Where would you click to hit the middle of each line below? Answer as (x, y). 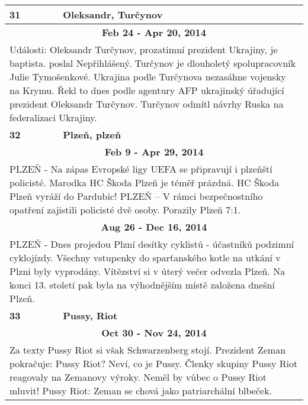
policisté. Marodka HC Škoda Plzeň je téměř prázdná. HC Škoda (145, 182)
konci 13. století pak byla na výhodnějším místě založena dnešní (142, 285)
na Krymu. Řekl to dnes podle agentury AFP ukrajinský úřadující (147, 90)
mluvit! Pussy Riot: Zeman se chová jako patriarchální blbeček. (141, 391)
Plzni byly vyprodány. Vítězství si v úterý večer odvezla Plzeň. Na (147, 271)
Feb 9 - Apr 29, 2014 (154, 152)
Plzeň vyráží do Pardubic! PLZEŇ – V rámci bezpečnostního (136, 196)
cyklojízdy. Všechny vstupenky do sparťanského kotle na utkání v (145, 257)
